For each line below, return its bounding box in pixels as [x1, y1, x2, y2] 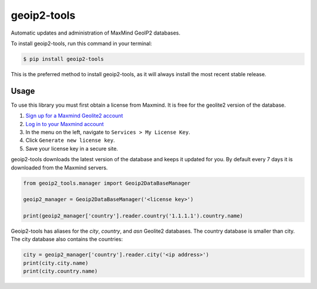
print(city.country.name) [23, 268, 98, 275]
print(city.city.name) [23, 260, 89, 266]
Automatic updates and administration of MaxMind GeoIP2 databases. [11, 29, 181, 36]
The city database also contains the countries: [11, 236, 123, 243]
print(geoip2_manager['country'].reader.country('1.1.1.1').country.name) [23, 213, 244, 219]
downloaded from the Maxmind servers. [11, 164, 108, 171]
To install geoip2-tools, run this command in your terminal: [11, 40, 152, 47]
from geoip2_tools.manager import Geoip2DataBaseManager [23, 179, 191, 186]
